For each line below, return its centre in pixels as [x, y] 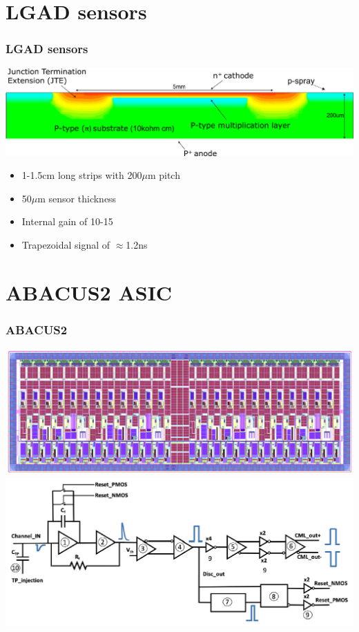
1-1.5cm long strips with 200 [82, 175]
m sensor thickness [77, 198]
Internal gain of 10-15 [67, 221]
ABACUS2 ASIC [89, 292]
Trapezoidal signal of [66, 244]
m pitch [164, 175]
